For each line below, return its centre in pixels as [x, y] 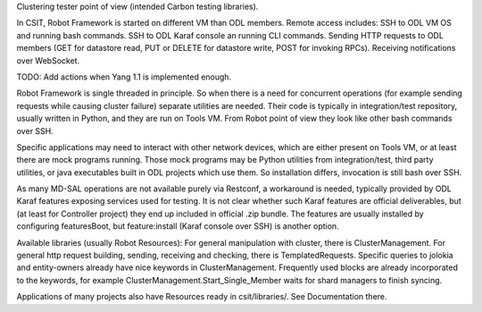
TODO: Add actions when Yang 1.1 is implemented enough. [124, 77]
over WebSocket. [48, 60]
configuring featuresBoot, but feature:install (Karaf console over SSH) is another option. [178, 226]
